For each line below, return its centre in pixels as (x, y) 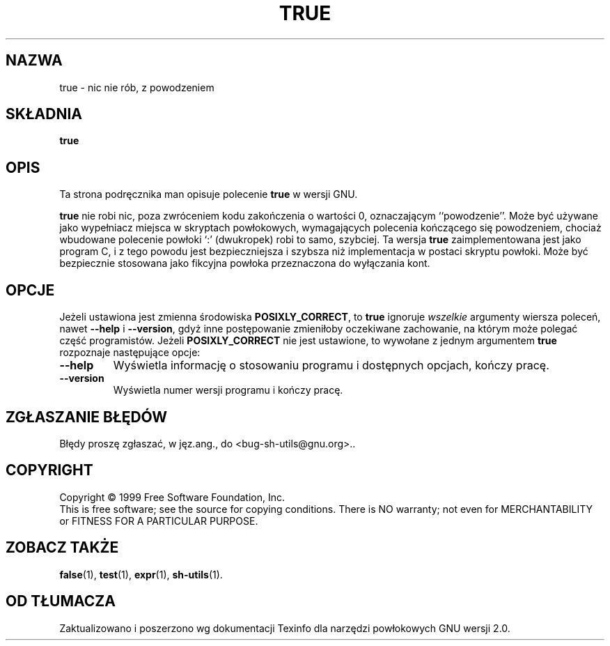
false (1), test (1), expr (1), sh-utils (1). (141, 574)
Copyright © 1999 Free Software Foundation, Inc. (172, 497)
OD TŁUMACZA (61, 601)
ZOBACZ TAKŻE (62, 548)
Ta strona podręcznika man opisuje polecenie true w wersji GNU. (209, 194)
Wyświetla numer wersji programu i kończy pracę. (228, 390)
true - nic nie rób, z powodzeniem (137, 87)
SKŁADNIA (44, 114)
